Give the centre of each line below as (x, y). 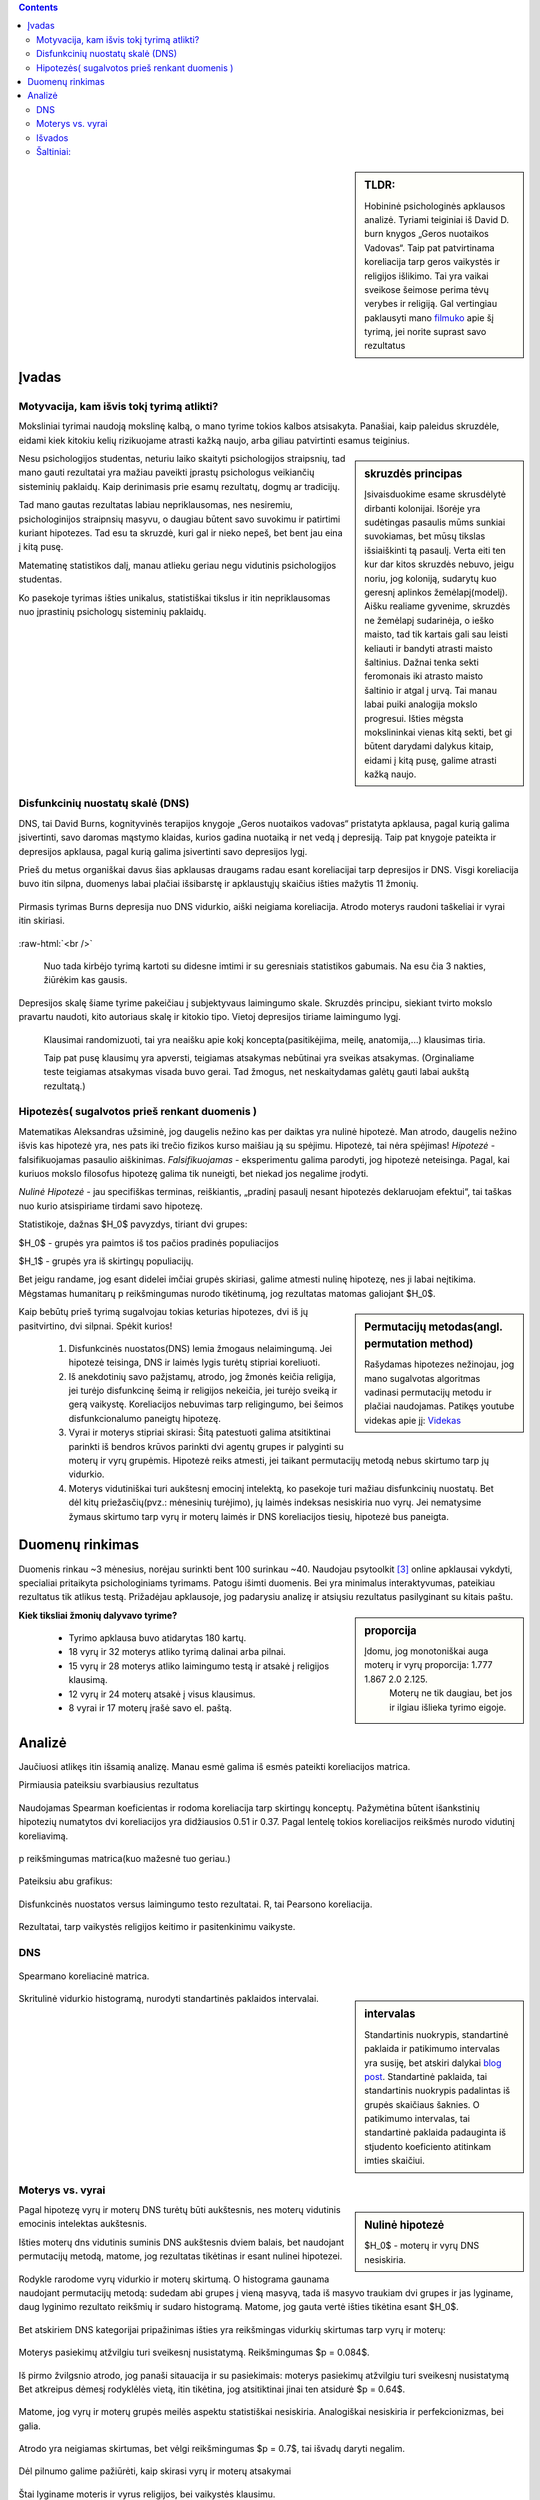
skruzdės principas (413, 473)
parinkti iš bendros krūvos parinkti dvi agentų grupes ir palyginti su (206, 1446)
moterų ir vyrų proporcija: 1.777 (429, 1665)
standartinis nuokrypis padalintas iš (437, 2091)
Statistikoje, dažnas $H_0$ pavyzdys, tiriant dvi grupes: (133, 1224)
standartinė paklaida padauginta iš (435, 2132)
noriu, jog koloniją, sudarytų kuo (430, 578)
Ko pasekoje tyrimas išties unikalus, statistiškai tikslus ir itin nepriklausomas (174, 597)
